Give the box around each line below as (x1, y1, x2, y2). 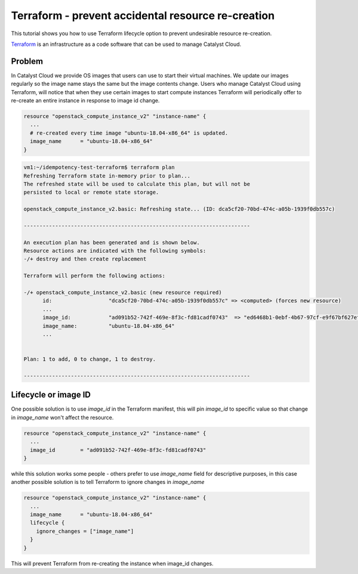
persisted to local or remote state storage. (23, 189, 159, 196)
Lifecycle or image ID (11, 390, 91, 400)
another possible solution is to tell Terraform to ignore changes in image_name (11, 479, 205, 486)
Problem (11, 56, 44, 66)
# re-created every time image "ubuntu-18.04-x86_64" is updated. (30, 129, 229, 136)
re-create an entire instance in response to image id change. (11, 97, 160, 104)
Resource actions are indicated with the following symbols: (23, 247, 206, 255)
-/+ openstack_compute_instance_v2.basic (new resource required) (23, 289, 222, 296)
